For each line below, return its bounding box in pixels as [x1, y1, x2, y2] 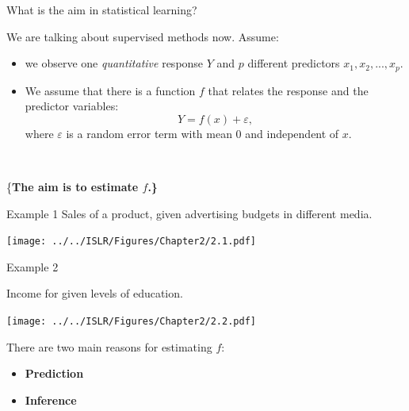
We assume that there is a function [25, 82, 196, 98]
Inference [25, 391, 77, 408]
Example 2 [6, 258, 59, 275]
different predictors [247, 55, 340, 71]
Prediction [25, 365, 84, 382]
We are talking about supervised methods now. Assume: [6, 28, 279, 44]
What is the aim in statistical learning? [6, 2, 197, 17]
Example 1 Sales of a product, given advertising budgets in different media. [6, 205, 373, 221]
